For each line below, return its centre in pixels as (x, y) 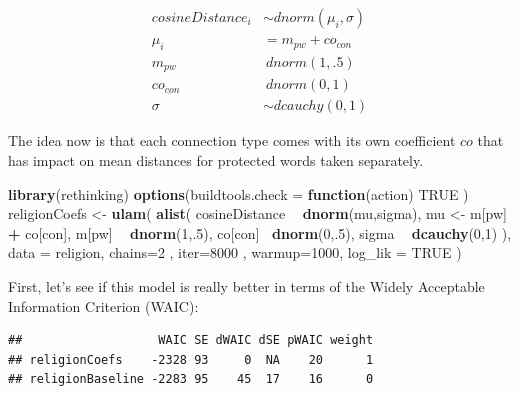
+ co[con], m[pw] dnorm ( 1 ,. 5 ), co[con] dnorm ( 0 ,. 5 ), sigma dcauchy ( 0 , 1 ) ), (260, 232)
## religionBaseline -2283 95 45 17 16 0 (191, 379)
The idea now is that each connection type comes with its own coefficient (232, 140)
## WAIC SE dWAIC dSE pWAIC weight (191, 340)
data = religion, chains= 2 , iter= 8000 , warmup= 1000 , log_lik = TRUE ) (235, 252)
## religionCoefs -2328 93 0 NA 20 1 (191, 359)
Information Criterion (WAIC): (103, 305)
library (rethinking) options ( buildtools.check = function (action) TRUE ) (238, 193)
